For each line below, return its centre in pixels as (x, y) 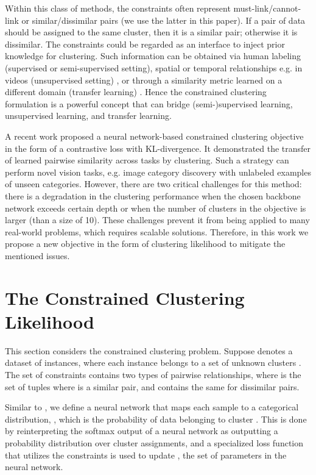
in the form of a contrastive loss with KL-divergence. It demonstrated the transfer (158, 148)
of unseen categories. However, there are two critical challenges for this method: (153, 184)
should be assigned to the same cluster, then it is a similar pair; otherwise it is (151, 32)
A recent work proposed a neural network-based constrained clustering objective (154, 136)
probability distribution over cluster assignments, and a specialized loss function (154, 442)
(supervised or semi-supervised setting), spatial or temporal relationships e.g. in (154, 67)
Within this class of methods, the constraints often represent (118, 8)
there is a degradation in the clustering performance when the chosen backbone (153, 195)
